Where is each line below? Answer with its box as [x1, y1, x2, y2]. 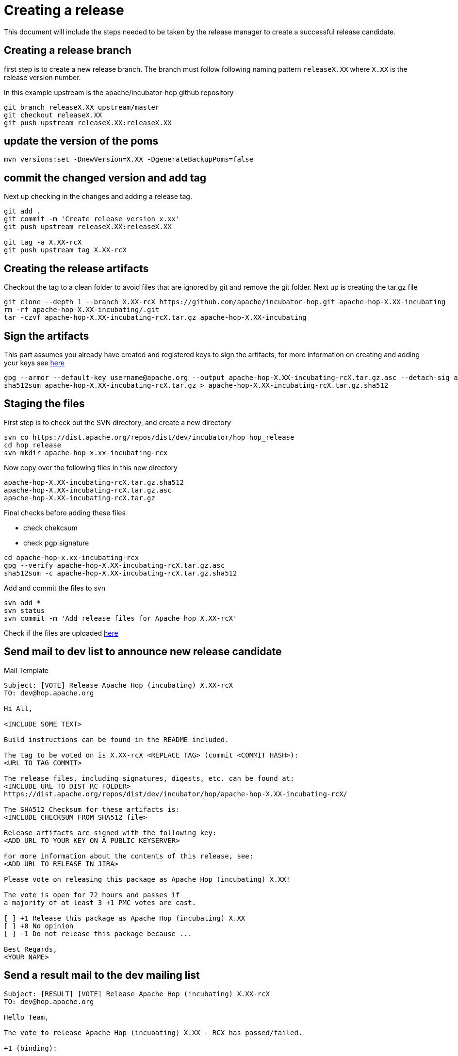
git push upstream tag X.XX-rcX [4, 246, 127, 254]
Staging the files [4, 397, 85, 410]
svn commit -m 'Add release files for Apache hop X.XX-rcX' [4, 614, 237, 622]
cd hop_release [4, 441, 62, 449]
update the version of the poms [4, 135, 159, 148]
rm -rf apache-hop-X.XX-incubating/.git [4, 306, 160, 314]
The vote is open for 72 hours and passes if [4, 891, 180, 899]
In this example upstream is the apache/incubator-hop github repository [4, 88, 234, 97]
